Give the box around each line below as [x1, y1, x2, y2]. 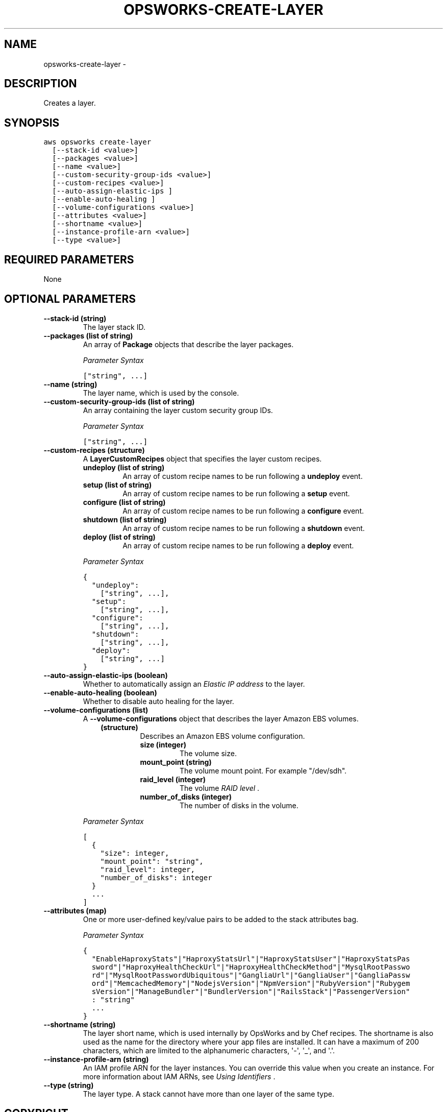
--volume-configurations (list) [43, 705, 148, 714]
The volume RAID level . [180, 783, 260, 792]
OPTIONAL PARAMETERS [4, 292, 136, 305]
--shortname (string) [43, 1020, 116, 1029]
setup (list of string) [83, 480, 152, 489]
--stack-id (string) [43, 313, 107, 323]
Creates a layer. [43, 99, 96, 108]
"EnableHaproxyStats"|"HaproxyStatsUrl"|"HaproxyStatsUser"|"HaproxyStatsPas [91, 954, 410, 963]
